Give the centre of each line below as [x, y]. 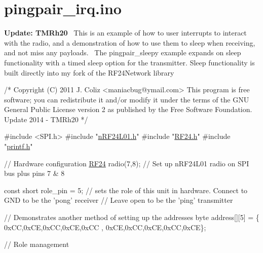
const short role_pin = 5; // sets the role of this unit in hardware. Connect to [126, 190]
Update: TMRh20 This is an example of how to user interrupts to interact [125, 33]
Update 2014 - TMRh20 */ [46, 119]
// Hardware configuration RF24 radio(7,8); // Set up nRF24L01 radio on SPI [127, 163]
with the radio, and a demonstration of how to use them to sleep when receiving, [130, 42]
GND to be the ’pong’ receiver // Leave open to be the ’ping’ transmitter [119, 200]
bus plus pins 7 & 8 [34, 173]
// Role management [37, 244]
